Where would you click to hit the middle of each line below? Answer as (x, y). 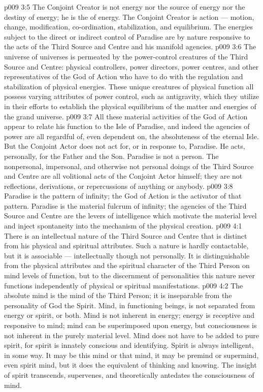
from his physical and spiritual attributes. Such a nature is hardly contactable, (126, 246)
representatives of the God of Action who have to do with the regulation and (124, 76)
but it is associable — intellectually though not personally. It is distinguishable (127, 255)
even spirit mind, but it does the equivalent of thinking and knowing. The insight (130, 365)
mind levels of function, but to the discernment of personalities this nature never (130, 275)
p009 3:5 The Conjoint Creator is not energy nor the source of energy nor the (125, 7)
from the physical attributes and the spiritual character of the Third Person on (127, 265)
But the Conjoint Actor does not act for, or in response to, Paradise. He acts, (125, 146)
